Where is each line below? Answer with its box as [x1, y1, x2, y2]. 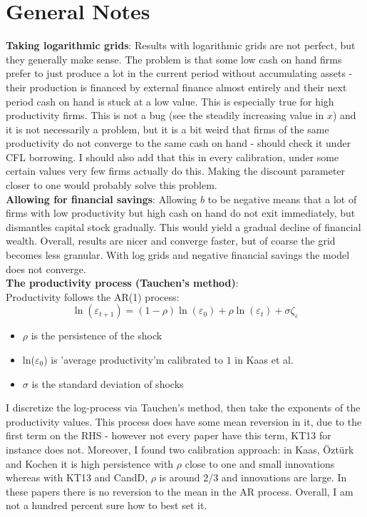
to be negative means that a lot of [207, 191, 357, 206]
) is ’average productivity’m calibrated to [43, 352, 223, 367]
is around [159, 470, 200, 485]
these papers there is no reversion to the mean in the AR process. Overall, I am [6, 483, 353, 498]
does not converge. [6, 261, 86, 276]
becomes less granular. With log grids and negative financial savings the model [6, 247, 350, 262]
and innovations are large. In [221, 470, 347, 485]
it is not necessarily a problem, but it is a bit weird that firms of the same [6, 121, 329, 136]
